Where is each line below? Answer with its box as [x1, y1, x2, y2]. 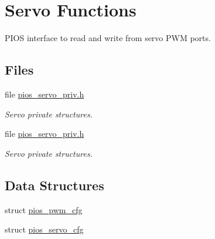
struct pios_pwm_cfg [5, 203, 83, 216]
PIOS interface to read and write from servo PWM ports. [5, 32, 211, 44]
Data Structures [5, 176, 104, 194]
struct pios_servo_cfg [5, 223, 84, 235]
